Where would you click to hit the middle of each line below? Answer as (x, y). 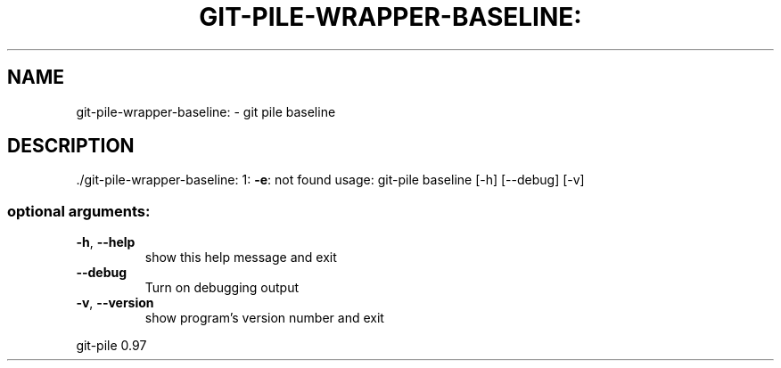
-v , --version (115, 303)
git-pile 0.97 (111, 346)
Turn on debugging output (222, 288)
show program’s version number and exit (264, 318)
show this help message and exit (241, 258)
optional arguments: (79, 211)
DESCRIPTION (71, 146)
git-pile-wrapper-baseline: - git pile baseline (206, 111)
